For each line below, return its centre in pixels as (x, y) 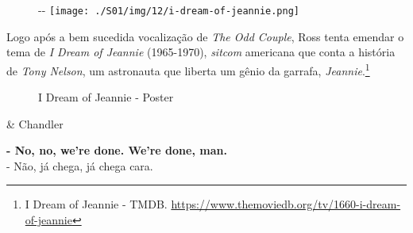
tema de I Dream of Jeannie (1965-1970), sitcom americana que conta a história (201, 52)
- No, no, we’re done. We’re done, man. (117, 150)
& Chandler (35, 123)
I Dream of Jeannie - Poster (106, 97)
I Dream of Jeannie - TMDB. (96, 204)
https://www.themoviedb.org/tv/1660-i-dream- (286, 204)
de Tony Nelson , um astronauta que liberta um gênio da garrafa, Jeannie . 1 (188, 69)
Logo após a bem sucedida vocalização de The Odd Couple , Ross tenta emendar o (205, 36)
